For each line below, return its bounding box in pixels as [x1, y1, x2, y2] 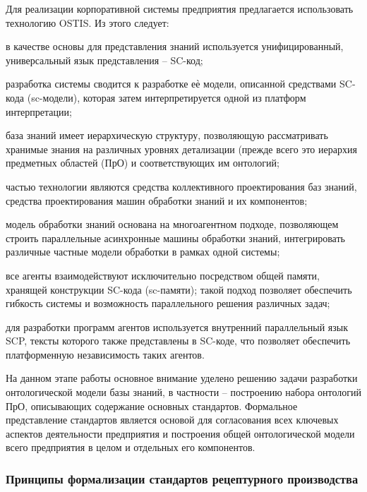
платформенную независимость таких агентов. [6, 347, 205, 361]
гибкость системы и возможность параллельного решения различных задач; [6, 296, 330, 311]
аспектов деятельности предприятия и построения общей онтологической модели [6, 426, 355, 440]
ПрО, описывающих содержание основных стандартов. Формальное [6, 398, 298, 413]
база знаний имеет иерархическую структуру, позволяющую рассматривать [6, 128, 328, 143]
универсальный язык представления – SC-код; [6, 52, 203, 67]
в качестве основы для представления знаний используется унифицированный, [6, 39, 344, 54]
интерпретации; [6, 104, 72, 119]
